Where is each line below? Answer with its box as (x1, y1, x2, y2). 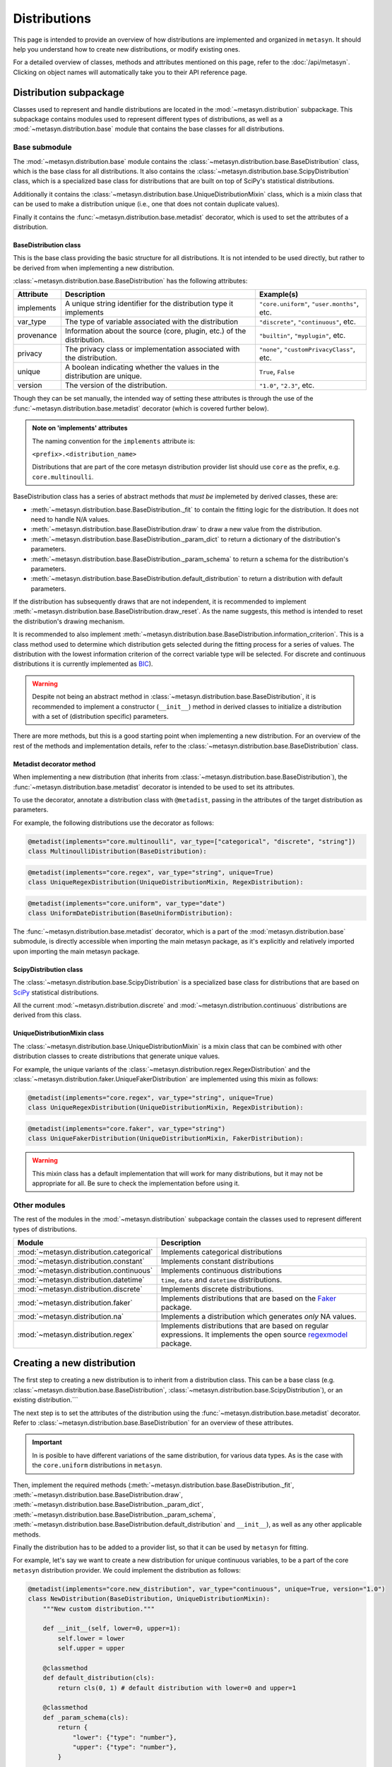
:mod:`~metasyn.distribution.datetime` (17, 1274, 145, 1284)
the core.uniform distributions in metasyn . (32, 1461, 162, 1469)
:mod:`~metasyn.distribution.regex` (17, 1329, 135, 1339)
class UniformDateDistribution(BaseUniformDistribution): (28, 909, 233, 917)
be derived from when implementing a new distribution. (13, 264, 174, 272)
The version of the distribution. (64, 380, 167, 390)
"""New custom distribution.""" (42, 1604, 155, 1613)
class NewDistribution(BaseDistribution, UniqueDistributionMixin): (28, 1595, 271, 1603)
